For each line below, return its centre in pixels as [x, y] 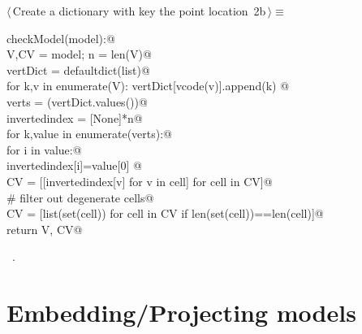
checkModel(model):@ [61, 38]
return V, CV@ [45, 229]
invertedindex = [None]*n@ [75, 117]
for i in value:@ [44, 149]
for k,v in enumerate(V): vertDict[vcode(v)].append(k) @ [148, 86]
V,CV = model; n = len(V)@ [79, 54]
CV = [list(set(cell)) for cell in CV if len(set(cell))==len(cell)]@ [165, 213]
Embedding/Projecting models [181, 312]
